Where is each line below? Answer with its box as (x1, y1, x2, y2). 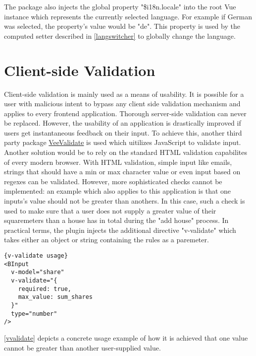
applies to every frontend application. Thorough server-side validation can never (4, 108, 247, 118)
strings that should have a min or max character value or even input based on (4, 166, 241, 177)
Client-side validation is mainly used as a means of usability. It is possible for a (4, 88, 244, 99)
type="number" (11, 310, 57, 317)
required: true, (18, 285, 72, 292)
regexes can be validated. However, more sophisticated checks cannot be (4, 176, 222, 186)
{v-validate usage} (4, 252, 68, 259)
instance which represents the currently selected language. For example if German (4, 11, 252, 21)
